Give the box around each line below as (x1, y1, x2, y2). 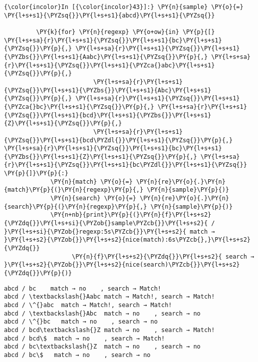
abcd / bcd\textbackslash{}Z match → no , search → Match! (4, 326, 215, 334)
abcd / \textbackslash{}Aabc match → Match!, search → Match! (4, 293, 215, 301)
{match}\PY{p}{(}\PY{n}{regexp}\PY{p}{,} (4, 186, 144, 194)
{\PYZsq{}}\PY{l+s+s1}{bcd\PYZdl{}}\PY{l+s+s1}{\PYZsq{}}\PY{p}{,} (4, 136, 233, 144)
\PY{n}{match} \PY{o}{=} (50, 178, 133, 185)
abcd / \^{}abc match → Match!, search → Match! (4, 301, 172, 309)
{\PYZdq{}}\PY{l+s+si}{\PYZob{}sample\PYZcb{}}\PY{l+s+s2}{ (4, 220, 208, 227)
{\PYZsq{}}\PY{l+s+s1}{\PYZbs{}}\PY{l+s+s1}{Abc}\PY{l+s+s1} (4, 86, 212, 94)
